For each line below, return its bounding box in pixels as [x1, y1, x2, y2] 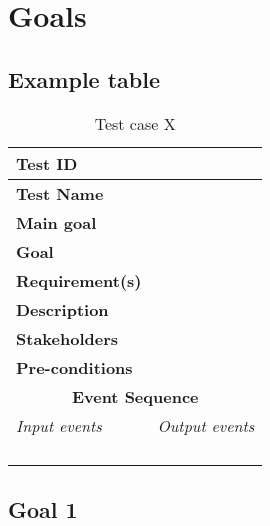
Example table [8, 63, 161, 94]
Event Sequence [71, 384, 199, 408]
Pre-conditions [16, 355, 133, 379]
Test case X [94, 111, 176, 135]
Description [16, 297, 109, 321]
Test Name [16, 181, 104, 205]
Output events [157, 413, 255, 437]
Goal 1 [8, 493, 78, 524]
